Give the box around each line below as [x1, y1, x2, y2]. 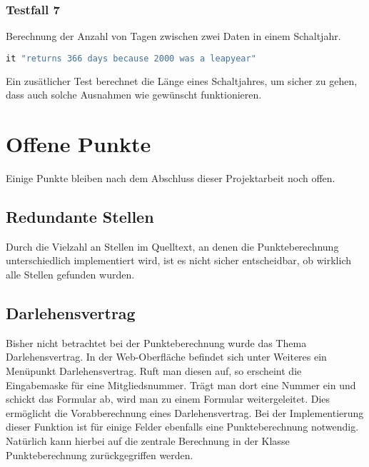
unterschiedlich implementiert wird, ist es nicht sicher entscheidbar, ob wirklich [6, 253, 351, 268]
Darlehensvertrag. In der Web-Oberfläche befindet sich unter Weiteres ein [6, 349, 327, 364]
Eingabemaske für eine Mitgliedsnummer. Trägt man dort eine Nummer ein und [6, 377, 356, 392]
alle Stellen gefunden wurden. [6, 266, 135, 281]
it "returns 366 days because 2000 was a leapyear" [6, 53, 256, 64]
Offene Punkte [6, 129, 151, 159]
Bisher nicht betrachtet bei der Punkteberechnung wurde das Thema [6, 335, 307, 350]
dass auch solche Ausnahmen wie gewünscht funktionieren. [6, 87, 262, 102]
